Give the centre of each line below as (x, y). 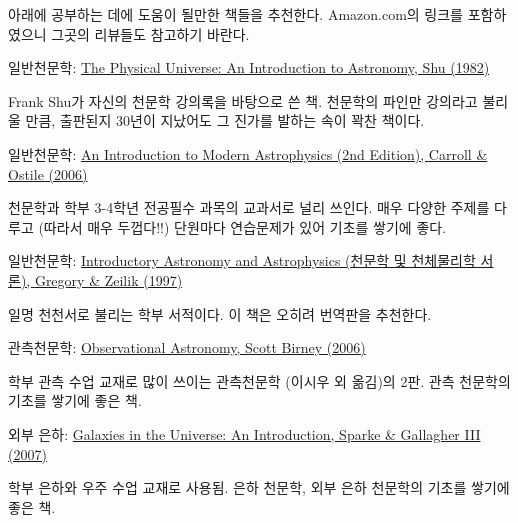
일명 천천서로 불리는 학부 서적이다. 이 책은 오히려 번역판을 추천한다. (220, 313)
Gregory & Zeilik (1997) (108, 279)
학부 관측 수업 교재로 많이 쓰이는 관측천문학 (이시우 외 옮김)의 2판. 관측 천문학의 (259, 380)
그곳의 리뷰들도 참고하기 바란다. (150, 33)
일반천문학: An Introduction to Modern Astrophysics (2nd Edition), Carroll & (248, 153)
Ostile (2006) (48, 173)
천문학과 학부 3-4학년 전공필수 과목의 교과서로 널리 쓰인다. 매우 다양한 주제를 (249, 207)
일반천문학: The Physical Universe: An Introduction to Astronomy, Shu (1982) (249, 67)
